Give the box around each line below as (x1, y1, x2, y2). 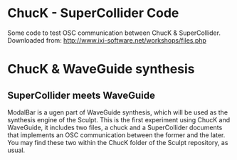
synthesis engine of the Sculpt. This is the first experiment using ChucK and (7, 115, 231, 124)
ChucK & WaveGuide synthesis (7, 61, 195, 78)
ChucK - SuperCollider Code (7, 5, 179, 21)
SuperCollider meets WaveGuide (7, 89, 155, 101)
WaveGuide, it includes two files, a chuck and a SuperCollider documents (7, 123, 223, 132)
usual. (7, 146, 26, 154)
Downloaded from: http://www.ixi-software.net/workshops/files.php (7, 36, 206, 44)
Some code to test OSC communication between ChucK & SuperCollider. (7, 28, 221, 37)
